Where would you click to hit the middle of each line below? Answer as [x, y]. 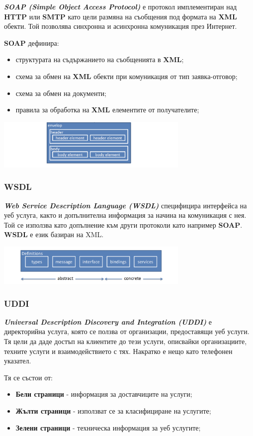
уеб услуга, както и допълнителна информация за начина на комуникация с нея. [125, 215]
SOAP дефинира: [32, 43]
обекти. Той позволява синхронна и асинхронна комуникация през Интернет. [121, 26]
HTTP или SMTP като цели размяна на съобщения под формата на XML [121, 16]
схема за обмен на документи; [61, 93]
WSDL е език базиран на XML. [54, 234]
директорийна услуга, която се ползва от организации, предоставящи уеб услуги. [127, 331]
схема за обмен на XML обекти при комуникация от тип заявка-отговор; [126, 76]
